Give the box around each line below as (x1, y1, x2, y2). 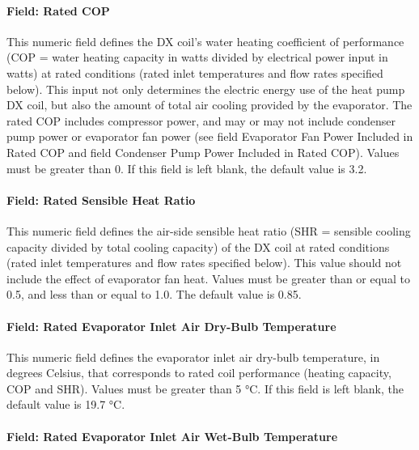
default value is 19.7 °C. (6, 396, 125, 413)
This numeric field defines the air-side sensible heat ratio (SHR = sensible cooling (6, 222, 411, 239)
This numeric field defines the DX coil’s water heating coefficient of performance (6, 32, 404, 49)
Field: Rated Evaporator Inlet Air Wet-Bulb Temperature (6, 427, 338, 444)
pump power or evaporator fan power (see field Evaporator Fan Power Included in (6, 128, 413, 145)
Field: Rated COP (6, 2, 110, 19)
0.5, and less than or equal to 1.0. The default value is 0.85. (6, 286, 302, 303)
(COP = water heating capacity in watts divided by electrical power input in (6, 49, 388, 66)
